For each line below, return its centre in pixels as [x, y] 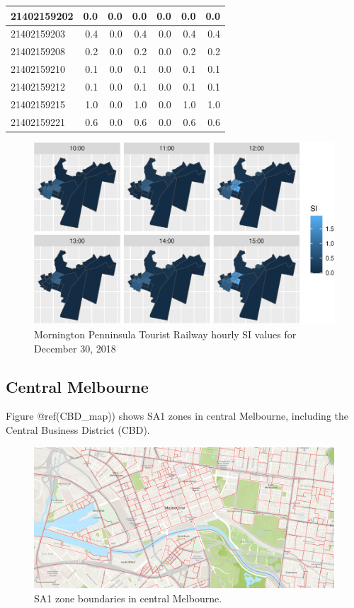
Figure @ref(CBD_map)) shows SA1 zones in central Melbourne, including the [177, 416]
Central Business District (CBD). [78, 429]
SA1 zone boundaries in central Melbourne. [128, 598]
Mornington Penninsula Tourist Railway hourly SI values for [165, 334]
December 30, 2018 [75, 348]
